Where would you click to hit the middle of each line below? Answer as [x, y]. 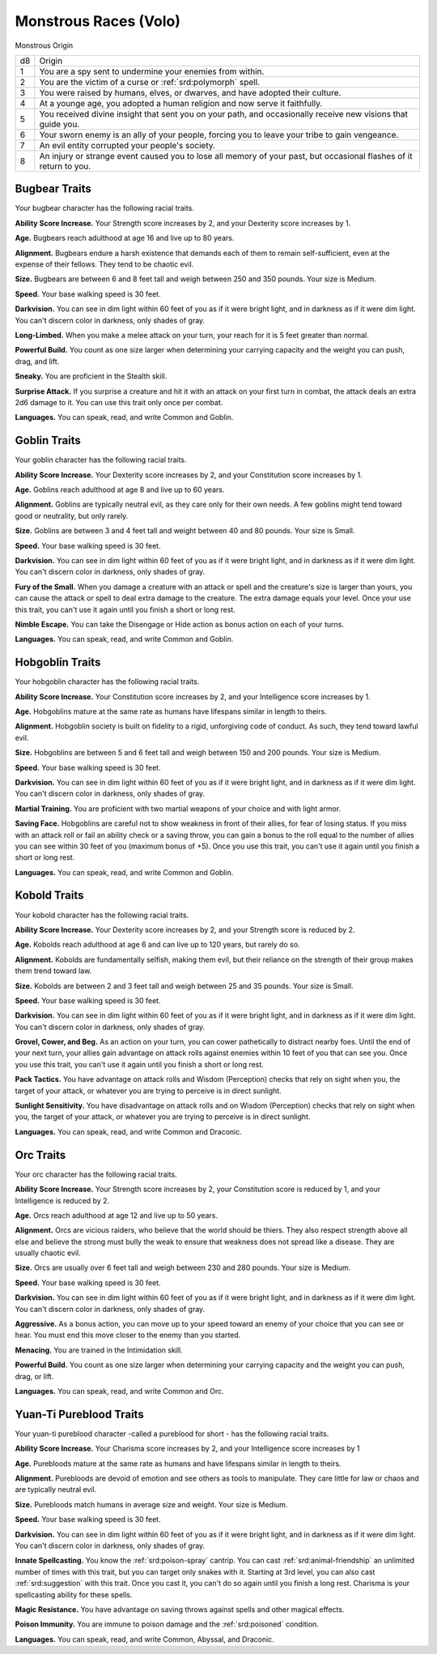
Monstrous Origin [44, 45]
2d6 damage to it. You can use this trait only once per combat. [119, 402]
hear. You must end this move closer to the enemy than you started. [128, 1335]
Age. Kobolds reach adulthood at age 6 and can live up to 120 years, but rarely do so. [157, 945]
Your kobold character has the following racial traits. [102, 915]
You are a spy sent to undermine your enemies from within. [152, 71]
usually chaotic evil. [48, 1253]
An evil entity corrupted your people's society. [127, 145]
